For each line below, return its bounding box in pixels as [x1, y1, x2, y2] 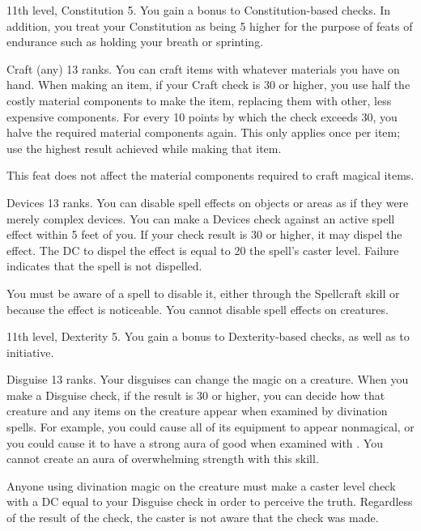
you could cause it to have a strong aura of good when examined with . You [6, 434, 383, 451]
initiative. [6, 343, 54, 360]
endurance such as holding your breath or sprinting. [6, 33, 264, 50]
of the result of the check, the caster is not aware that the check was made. [6, 509, 379, 526]
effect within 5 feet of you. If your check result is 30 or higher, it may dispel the [6, 226, 402, 243]
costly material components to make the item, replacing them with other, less [6, 91, 392, 108]
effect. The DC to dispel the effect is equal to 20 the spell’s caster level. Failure [6, 241, 399, 258]
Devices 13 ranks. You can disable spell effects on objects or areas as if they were [6, 193, 409, 210]
